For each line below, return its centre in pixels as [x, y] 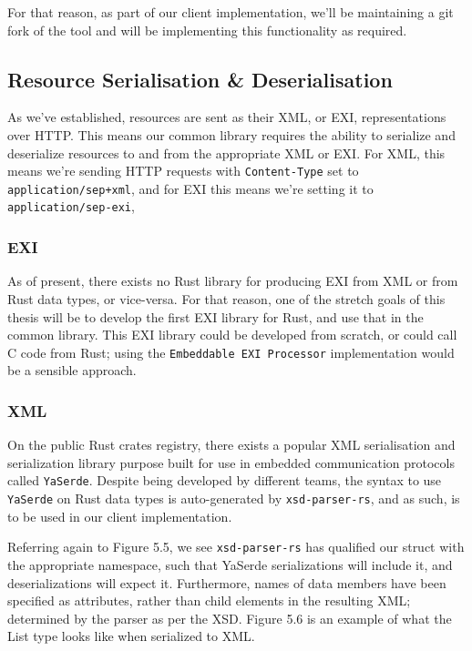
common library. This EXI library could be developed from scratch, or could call [232, 335]
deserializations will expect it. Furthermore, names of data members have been [227, 582]
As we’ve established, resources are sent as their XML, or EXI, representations [227, 117]
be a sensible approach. [72, 370]
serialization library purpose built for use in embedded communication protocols [231, 462]
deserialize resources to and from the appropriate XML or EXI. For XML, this [226, 153]
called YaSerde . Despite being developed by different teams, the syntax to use [225, 480]
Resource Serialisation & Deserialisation [200, 79]
